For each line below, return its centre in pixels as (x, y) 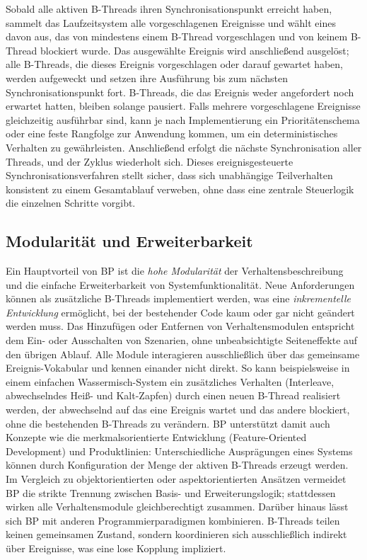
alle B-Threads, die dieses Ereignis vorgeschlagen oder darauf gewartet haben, (174, 64)
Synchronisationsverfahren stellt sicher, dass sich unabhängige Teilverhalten (169, 175)
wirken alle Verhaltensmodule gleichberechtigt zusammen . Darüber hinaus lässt (177, 507)
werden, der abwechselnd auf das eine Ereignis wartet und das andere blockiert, (178, 410)
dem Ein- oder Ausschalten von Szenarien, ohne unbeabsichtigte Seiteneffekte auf (182, 340)
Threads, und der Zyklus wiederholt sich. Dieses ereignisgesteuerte (150, 161)
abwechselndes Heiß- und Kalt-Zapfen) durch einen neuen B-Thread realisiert (173, 395)
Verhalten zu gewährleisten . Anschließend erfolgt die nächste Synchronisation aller (184, 147)
